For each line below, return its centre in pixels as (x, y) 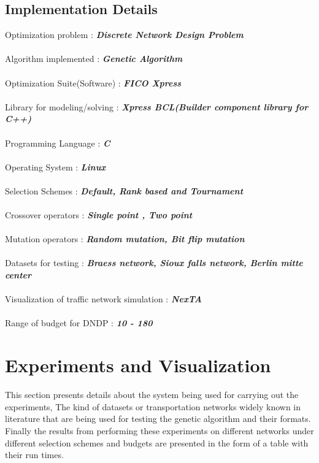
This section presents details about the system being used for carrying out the (152, 395)
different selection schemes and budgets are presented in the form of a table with (157, 442)
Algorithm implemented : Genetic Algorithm (94, 59)
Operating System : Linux (56, 166)
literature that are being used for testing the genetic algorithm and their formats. (158, 419)
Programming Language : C (58, 143)
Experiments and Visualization (138, 365)
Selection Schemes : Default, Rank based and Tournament (124, 190)
